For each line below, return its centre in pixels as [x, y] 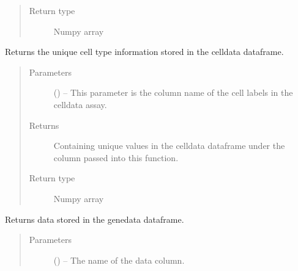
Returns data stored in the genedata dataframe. [95, 219]
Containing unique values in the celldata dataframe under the [169, 146]
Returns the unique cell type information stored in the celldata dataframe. [144, 52]
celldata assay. [80, 104]
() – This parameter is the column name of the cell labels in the [173, 92]
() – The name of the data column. [119, 260]
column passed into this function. [116, 157]
